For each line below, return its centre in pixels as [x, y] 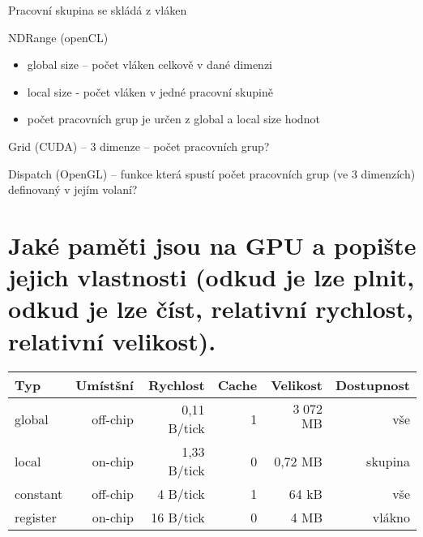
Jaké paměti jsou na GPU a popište [212, 245]
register [36, 518]
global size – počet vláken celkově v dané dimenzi [150, 64]
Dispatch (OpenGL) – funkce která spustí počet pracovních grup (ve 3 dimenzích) [212, 173]
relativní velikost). [112, 340]
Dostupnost [372, 385]
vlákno [391, 518]
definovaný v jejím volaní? [73, 189]
